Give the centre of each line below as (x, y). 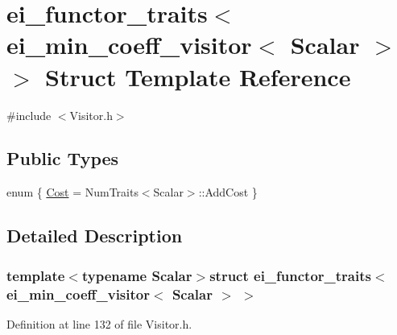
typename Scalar (137, 275)
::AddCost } (228, 192)
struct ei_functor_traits (290, 275)
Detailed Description (95, 236)
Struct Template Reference (198, 76)
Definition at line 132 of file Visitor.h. (99, 323)
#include (29, 115)
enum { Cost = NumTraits (72, 192)
